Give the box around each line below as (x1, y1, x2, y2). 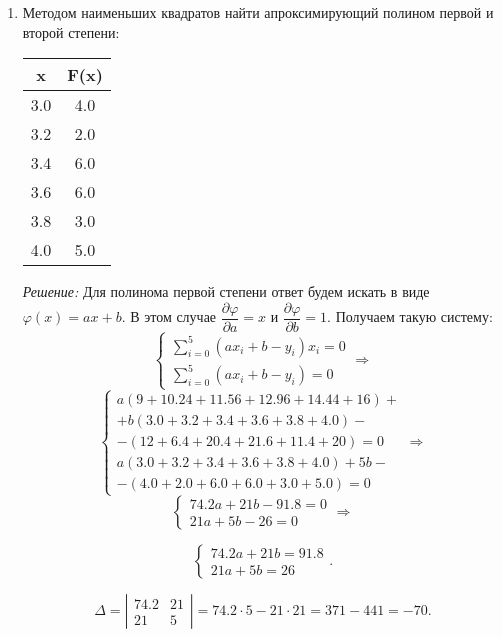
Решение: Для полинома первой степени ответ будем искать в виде (22, 281, 430, 302)
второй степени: (22, 21, 120, 42)
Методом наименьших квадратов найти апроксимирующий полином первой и (22, 2, 494, 22)
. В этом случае (121, 306, 217, 327)
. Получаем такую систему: (327, 306, 493, 327)
